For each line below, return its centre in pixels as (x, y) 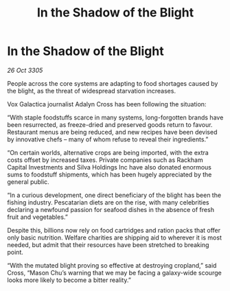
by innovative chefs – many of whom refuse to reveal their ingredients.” (108, 139)
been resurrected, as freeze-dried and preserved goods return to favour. (110, 124)
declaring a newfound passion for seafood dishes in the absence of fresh (111, 209)
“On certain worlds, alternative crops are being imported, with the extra (108, 152)
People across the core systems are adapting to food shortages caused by (113, 83)
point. (15, 252)
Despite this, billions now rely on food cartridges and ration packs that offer (114, 230)
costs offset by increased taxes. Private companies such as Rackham (105, 160)
